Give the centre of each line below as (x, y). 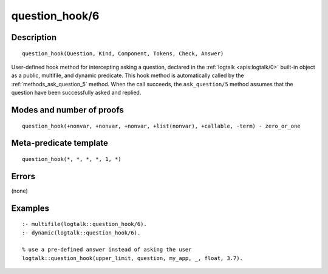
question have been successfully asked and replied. (76, 93)
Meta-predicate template (60, 143)
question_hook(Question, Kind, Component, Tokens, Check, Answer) (123, 53)
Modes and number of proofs (67, 110)
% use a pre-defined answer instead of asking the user (107, 250)
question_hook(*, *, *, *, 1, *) (72, 159)
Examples (30, 208)
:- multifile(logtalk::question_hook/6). (84, 224)
